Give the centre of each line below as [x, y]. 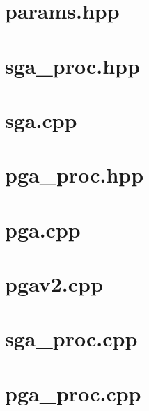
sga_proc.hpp [72, 65]
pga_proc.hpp [74, 175]
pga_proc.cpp [73, 393]
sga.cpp [41, 119]
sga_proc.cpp [71, 338]
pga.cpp [43, 229]
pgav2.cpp [54, 284]
